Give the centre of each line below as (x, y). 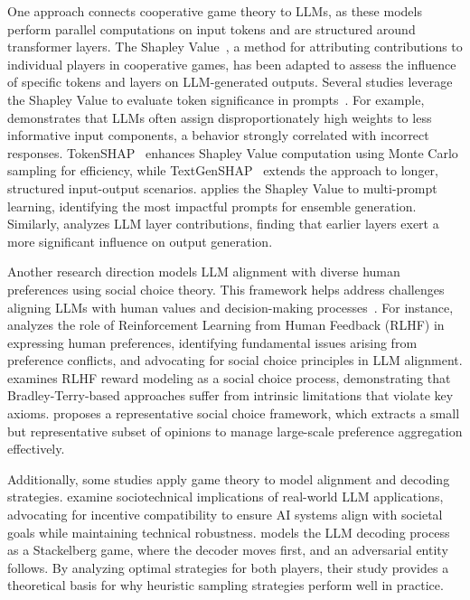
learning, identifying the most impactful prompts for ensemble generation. (212, 206)
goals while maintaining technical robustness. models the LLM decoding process (229, 532)
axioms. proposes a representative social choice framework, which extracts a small (234, 413)
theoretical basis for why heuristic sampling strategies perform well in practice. (226, 585)
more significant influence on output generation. (140, 241)
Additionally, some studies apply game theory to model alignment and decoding (229, 478)
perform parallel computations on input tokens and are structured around (211, 28)
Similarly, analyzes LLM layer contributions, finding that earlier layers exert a (223, 224)
